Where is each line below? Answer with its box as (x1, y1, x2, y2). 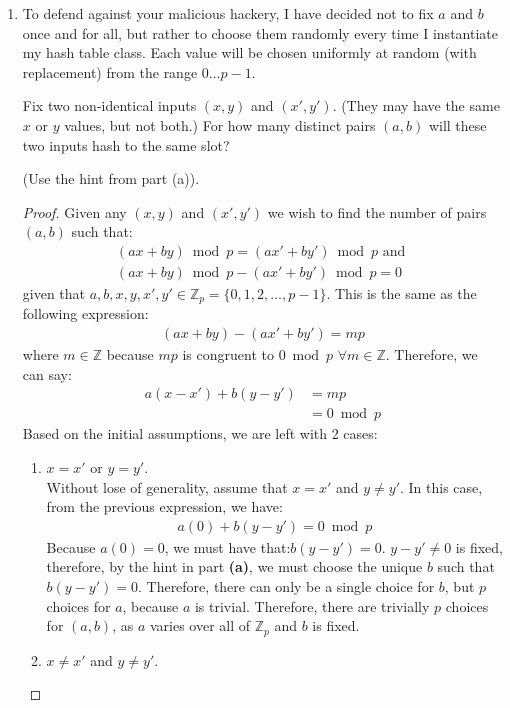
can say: (22, 363, 72, 384)
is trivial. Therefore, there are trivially (194, 595, 430, 616)
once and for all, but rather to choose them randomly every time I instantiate (22, 22, 498, 43)
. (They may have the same (332, 95, 500, 116)
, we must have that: (164, 536, 291, 557)
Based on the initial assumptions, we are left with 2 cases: (22, 423, 378, 444)
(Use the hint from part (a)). (22, 168, 200, 189)
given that (22, 283, 86, 303)
